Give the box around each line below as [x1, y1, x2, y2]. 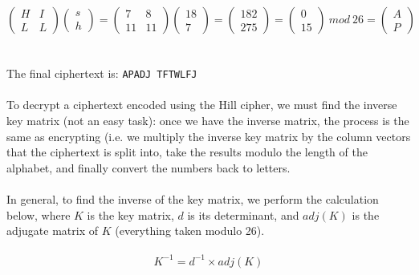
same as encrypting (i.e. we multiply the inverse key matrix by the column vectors [6, 127, 411, 144]
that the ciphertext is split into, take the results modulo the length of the [6, 144, 368, 160]
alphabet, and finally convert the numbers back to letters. [6, 159, 291, 176]
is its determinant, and [187, 206, 299, 223]
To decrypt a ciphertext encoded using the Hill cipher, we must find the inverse [6, 96, 397, 113]
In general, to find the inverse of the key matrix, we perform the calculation [6, 191, 379, 207]
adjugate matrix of [6, 222, 99, 239]
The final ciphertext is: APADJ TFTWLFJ [6, 65, 197, 82]
